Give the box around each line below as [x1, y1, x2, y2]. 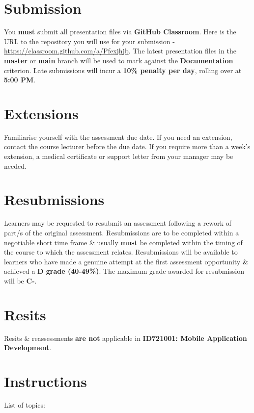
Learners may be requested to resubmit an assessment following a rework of [4, 218, 231, 228]
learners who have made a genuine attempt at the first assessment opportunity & [4, 256, 248, 266]
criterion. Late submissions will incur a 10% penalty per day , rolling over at [4, 65, 242, 75]
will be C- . [4, 275, 37, 285]
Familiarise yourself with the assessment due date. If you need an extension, [4, 131, 232, 142]
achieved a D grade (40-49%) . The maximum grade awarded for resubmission [4, 266, 244, 276]
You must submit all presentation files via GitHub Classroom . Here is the [4, 26, 236, 37]
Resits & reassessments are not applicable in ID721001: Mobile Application [4, 333, 247, 343]
